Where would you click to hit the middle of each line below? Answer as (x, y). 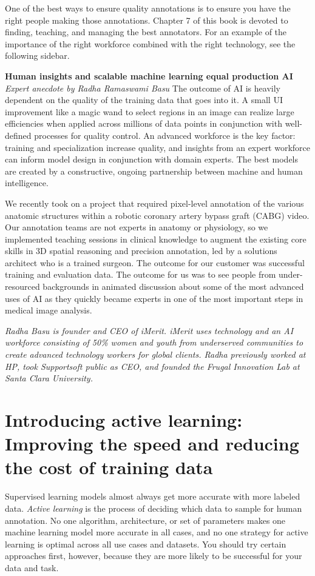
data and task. (32, 567)
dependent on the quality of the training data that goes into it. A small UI (144, 100)
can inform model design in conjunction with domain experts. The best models (152, 159)
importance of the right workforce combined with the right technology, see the (150, 43)
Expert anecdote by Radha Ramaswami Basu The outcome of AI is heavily (143, 88)
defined (18, 135)
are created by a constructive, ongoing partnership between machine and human (154, 171)
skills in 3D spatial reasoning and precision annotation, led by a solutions (141, 251)
